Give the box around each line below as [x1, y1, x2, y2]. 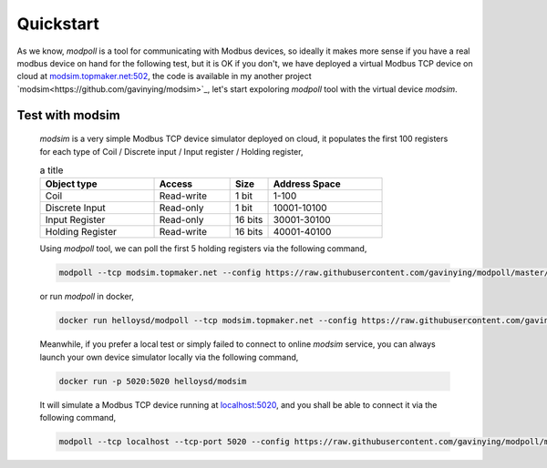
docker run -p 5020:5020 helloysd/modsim [58, 376, 247, 386]
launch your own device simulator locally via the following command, [39, 351, 299, 362]
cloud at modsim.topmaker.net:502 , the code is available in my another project [16, 71, 312, 82]
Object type [45, 178, 98, 190]
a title [39, 164, 64, 177]
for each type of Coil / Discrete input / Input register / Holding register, [39, 146, 304, 157]
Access [159, 178, 193, 190]
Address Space [273, 178, 341, 190]
